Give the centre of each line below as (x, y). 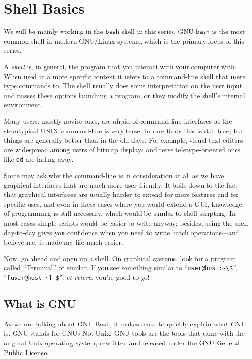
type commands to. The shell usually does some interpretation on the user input (123, 86)
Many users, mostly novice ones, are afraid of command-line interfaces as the (118, 121)
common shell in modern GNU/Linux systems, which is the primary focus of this (124, 41)
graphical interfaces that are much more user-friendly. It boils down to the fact (121, 185)
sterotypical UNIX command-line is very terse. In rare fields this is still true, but (124, 130)
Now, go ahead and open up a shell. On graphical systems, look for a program (120, 258)
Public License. (26, 352)
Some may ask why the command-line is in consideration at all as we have (114, 175)
